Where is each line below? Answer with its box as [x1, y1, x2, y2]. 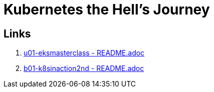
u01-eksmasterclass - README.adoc [24, 48, 145, 57]
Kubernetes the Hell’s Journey [4, 1, 210, 18]
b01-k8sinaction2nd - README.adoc [24, 64, 144, 73]
